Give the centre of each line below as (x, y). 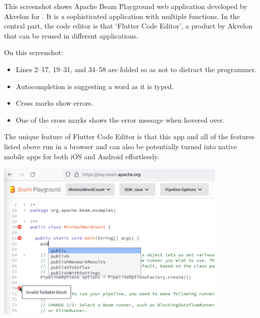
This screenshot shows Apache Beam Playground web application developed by (126, 6)
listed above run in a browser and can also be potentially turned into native (120, 146)
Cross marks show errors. (54, 103)
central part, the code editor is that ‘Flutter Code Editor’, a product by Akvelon (128, 26)
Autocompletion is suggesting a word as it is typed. (95, 86)
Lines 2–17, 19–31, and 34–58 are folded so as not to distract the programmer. (136, 69)
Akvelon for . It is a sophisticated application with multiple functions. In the (122, 16)
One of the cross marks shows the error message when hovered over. (120, 119)
